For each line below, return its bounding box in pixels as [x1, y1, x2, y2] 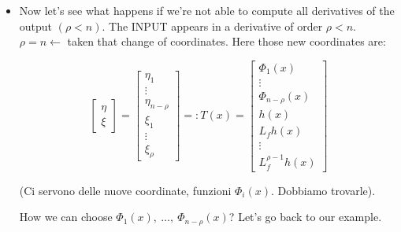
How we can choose [19, 208, 113, 225]
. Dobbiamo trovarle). [270, 182, 376, 198]
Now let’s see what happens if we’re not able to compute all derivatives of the [19, 2, 395, 18]
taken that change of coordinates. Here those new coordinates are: [67, 33, 386, 50]
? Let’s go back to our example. [228, 208, 382, 225]
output [19, 17, 53, 34]
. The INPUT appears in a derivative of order [102, 17, 323, 34]
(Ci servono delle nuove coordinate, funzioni [19, 182, 232, 198]
